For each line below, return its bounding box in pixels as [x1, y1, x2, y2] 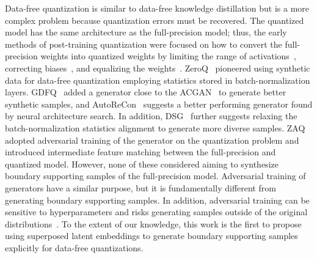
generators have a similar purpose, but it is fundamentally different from [5, 181, 276, 194]
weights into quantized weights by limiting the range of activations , [40, 50, 296, 62]
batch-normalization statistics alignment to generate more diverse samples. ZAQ [5, 121, 305, 134]
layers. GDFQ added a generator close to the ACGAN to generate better [5, 86, 286, 98]
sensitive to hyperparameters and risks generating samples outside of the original [5, 205, 308, 218]
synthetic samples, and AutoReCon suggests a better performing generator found [5, 97, 313, 110]
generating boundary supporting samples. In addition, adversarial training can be [5, 193, 310, 206]
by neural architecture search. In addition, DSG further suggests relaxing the [5, 109, 297, 122]
